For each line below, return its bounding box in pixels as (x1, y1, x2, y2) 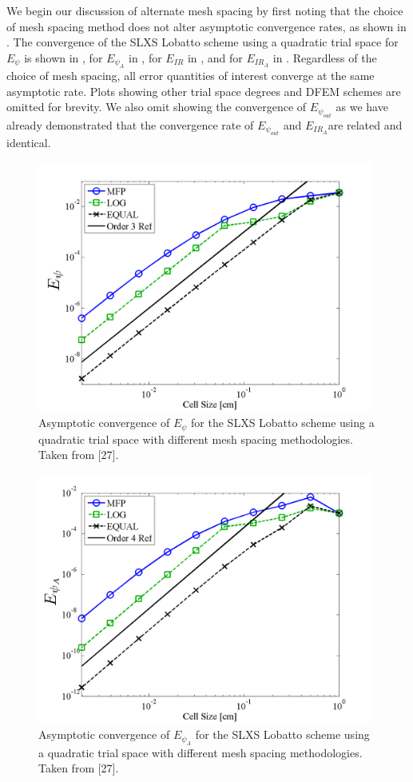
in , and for (187, 49, 243, 66)
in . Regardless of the (272, 49, 377, 66)
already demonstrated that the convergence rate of (6, 116, 254, 133)
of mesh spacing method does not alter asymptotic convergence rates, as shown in (6, 18, 407, 34)
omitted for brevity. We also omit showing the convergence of (6, 98, 307, 115)
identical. (6, 134, 51, 151)
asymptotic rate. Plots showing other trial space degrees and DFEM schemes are (6, 82, 401, 99)
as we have (336, 98, 388, 115)
